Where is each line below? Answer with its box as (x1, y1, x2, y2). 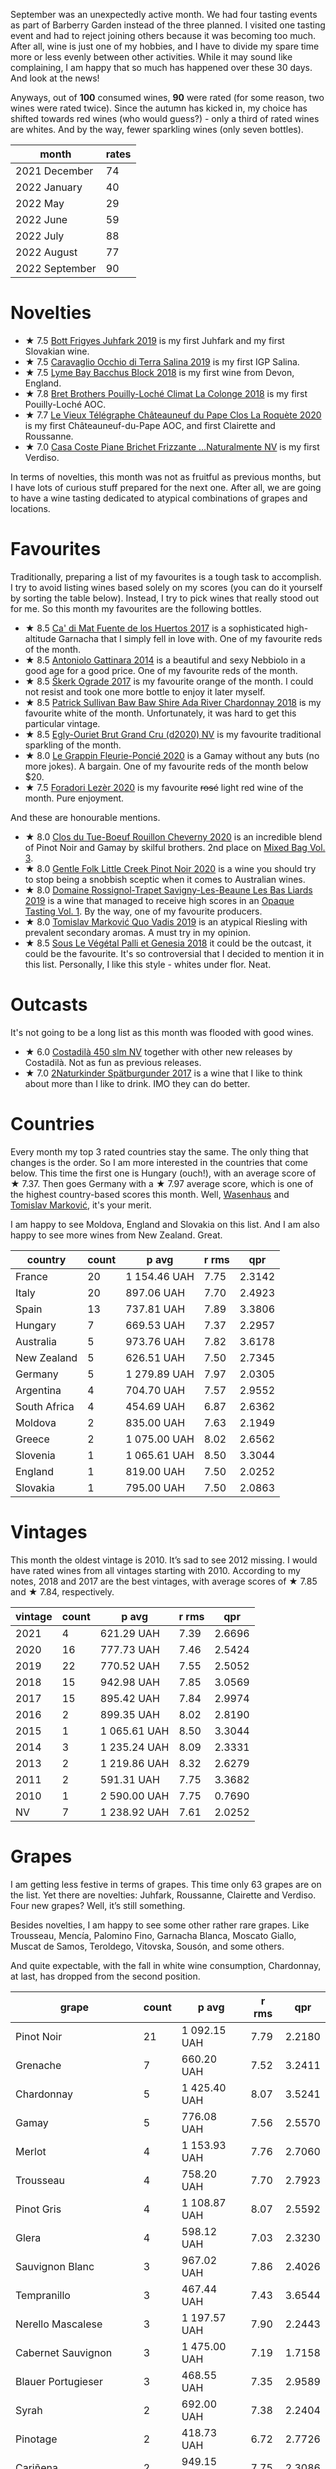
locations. (10, 502, 51, 514)
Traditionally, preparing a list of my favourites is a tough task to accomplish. (10, 570, 322, 583)
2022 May (15, 197, 65, 210)
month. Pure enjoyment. (24, 792, 125, 804)
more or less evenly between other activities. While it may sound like (10, 51, 293, 63)
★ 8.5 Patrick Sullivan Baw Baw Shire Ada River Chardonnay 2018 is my (24, 696, 322, 708)
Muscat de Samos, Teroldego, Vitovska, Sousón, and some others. (10, 1940, 285, 1952)
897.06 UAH (125, 1285, 186, 1299)
